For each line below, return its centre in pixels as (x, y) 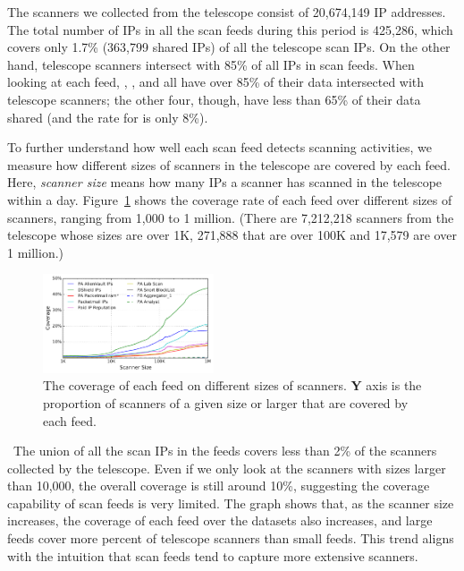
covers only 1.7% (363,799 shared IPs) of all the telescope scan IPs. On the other (229, 47)
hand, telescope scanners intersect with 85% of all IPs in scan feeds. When (211, 64)
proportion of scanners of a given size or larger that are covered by (226, 402)
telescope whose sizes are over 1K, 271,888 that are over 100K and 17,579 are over (232, 235)
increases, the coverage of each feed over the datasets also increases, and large (220, 520)
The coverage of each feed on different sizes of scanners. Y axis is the (232, 385)
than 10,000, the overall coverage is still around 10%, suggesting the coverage (219, 486)
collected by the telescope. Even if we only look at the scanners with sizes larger (227, 468)
